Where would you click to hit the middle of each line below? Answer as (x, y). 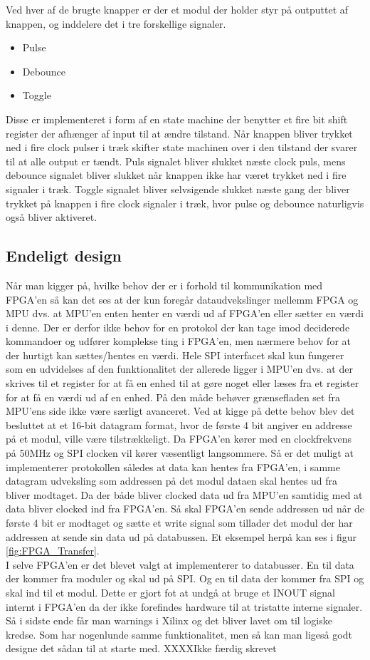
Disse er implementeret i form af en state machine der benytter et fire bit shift (177, 119)
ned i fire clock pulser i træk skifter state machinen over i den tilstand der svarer (182, 147)
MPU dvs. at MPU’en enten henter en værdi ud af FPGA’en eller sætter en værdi (185, 313)
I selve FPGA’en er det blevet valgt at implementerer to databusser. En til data (180, 564)
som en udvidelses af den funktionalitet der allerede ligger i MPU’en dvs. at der (179, 369)
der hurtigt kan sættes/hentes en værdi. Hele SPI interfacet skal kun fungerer (175, 355)
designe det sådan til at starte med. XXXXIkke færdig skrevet (141, 648)
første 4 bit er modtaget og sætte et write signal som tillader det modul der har (179, 523)
